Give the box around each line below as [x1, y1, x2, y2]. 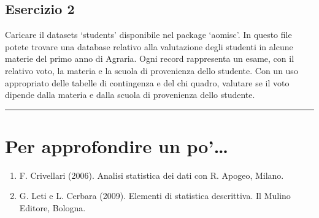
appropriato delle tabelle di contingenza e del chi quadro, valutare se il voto [5, 76, 290, 89]
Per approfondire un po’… [5, 133, 228, 158]
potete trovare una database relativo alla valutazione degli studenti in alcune [5, 40, 293, 53]
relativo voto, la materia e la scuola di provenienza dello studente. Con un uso [5, 64, 298, 77]
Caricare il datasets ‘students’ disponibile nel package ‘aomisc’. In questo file [5, 28, 292, 41]
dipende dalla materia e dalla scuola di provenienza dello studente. [5, 88, 255, 101]
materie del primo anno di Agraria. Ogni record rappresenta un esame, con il [5, 52, 294, 65]
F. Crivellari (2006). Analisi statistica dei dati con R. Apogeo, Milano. [19, 168, 284, 181]
